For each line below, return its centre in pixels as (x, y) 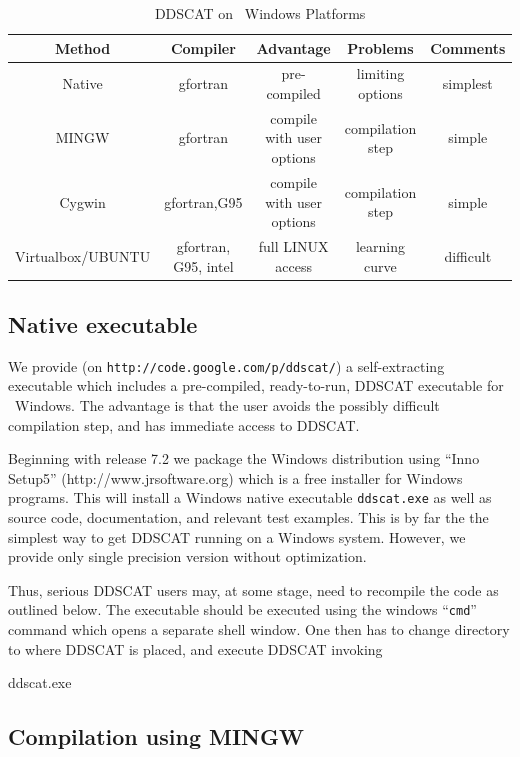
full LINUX (293, 245)
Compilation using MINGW (156, 736)
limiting (380, 73)
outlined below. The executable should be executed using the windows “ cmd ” (242, 609)
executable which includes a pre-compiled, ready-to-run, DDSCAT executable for (256, 385)
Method (82, 47)
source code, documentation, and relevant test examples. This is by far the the (248, 517)
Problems (380, 47)
